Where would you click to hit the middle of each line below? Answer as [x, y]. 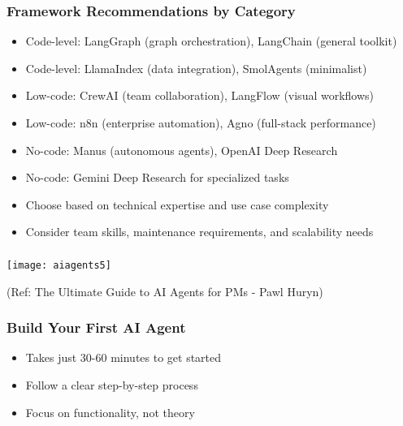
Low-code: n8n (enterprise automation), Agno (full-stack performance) [201, 123]
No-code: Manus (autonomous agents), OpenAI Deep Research [182, 150]
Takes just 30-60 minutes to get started [123, 357]
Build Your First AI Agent [96, 327]
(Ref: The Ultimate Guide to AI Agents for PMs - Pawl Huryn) [165, 291]
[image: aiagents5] [59, 265]
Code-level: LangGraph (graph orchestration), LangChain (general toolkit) [211, 41]
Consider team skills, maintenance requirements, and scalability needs [199, 232]
